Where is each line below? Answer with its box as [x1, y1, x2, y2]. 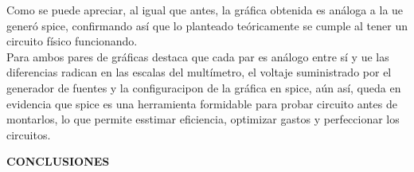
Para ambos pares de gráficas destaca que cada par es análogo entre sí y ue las [6, 48, 389, 64]
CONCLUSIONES [6, 153, 110, 170]
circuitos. [6, 126, 51, 143]
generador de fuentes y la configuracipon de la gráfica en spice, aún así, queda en [6, 79, 401, 96]
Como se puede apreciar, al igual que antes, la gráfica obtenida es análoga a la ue [6, 2, 404, 18]
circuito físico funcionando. [6, 33, 138, 49]
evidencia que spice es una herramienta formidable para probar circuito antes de [6, 95, 397, 111]
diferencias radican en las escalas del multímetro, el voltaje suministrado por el [6, 64, 392, 80]
